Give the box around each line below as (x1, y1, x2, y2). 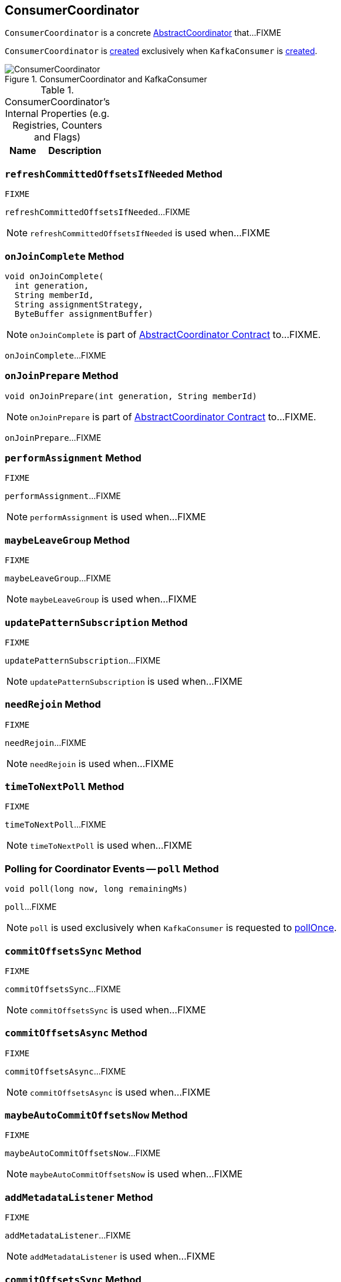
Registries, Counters (12, 119, 102, 132)
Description (48, 145, 102, 157)
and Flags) (33, 131, 81, 143)
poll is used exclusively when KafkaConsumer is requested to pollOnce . (30, 922, 337, 934)
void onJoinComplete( (5, 271, 104, 281)
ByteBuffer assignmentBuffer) (14, 309, 153, 319)
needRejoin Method (5, 698, 101, 711)
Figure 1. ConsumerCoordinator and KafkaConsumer (5, 74, 207, 85)
